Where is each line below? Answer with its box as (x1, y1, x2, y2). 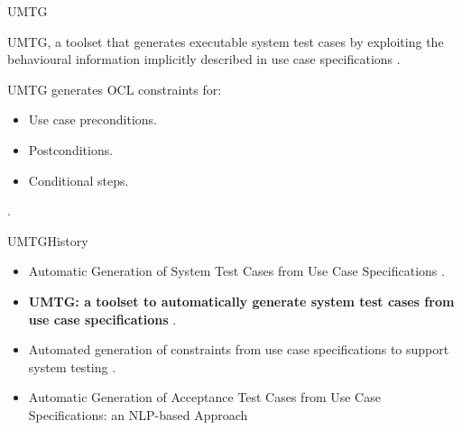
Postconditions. (28, 140, 114, 159)
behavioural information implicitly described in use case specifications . (7, 50, 401, 69)
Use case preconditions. (28, 110, 157, 129)
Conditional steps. (28, 170, 129, 189)
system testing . (28, 357, 116, 376)
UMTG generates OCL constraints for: (7, 79, 222, 98)
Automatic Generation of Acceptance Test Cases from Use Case (28, 388, 381, 407)
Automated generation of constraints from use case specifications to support (28, 340, 449, 359)
